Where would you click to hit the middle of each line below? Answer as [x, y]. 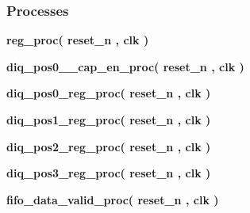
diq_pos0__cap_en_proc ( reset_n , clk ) [125, 66]
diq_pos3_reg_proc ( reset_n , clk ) [109, 173]
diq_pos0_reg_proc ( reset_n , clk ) [109, 93]
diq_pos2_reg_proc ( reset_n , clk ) [109, 146]
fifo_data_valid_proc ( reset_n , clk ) [113, 199]
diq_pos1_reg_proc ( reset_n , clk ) [109, 120]
